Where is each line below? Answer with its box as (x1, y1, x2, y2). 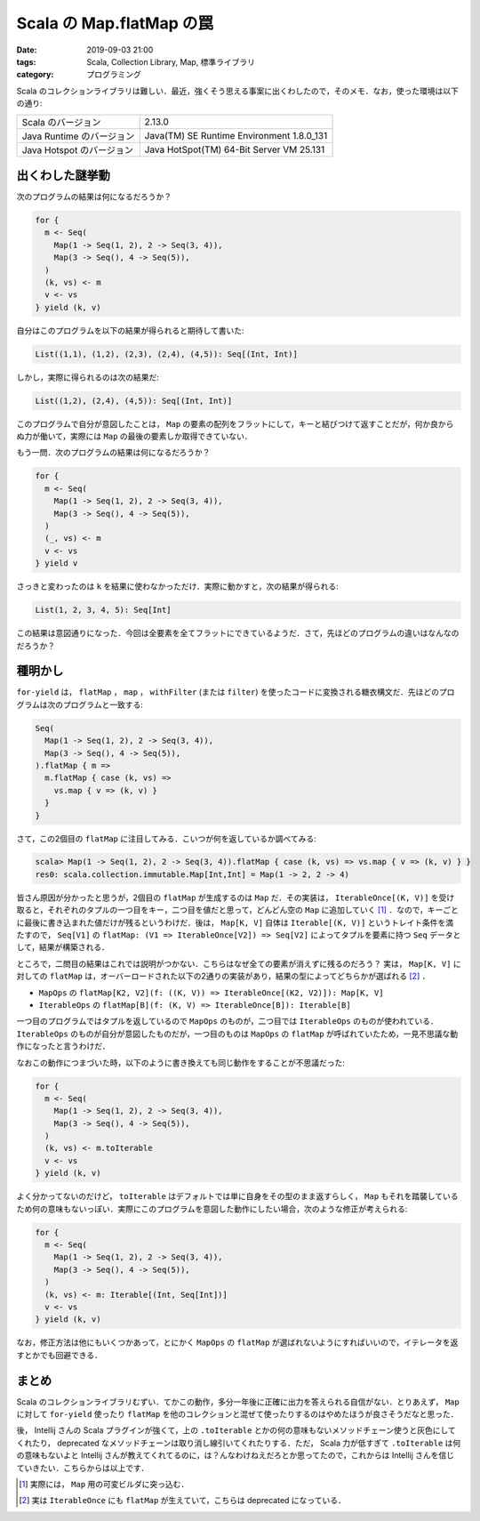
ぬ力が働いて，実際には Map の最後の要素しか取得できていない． (16, 431, 252, 442)
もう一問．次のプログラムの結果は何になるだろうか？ (16, 447, 211, 458)
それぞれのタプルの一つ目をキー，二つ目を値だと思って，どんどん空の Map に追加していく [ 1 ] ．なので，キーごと (47, 905, 460, 915)
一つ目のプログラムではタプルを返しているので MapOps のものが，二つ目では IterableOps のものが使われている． (16, 1016, 439, 1026)
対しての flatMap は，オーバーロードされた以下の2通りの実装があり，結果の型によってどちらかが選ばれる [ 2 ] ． (16, 970, 430, 982)
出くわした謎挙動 (16, 167, 110, 182)
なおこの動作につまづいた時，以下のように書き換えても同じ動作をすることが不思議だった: (16, 1057, 346, 1067)
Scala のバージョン (21, 116, 101, 128)
